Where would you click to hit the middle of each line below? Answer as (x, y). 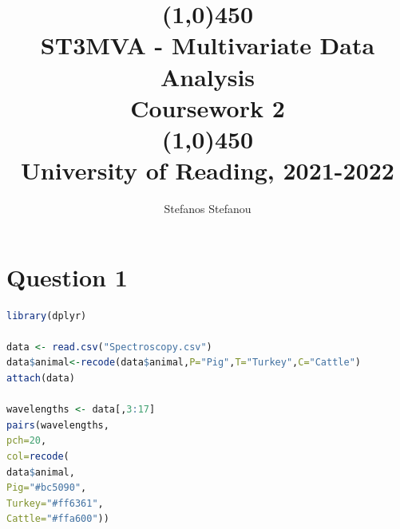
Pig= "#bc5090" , (47, 488)
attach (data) (41, 378)
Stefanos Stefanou (208, 209)
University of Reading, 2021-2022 (208, 170)
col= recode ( (38, 456)
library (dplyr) (47, 316)
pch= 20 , (27, 441)
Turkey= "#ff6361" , (55, 503)
